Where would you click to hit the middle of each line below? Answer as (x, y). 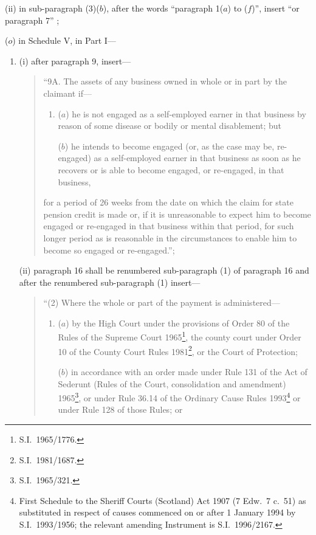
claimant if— (67, 93)
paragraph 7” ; (32, 20)
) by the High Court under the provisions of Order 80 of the (178, 323)
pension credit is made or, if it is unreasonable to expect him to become (177, 214)
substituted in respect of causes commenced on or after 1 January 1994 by (157, 512)
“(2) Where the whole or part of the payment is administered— (162, 302)
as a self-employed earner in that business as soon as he (197, 158)
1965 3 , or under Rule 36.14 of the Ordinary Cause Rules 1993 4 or (179, 397)
